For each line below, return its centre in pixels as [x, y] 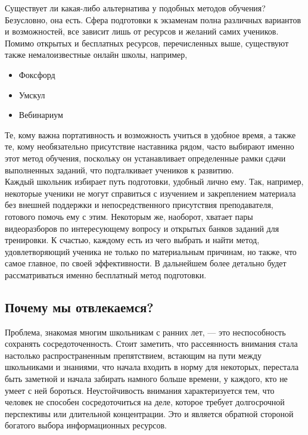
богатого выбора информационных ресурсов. [86, 425]
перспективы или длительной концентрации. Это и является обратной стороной [149, 413]
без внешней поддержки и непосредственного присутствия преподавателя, [139, 205]
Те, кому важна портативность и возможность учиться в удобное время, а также [150, 134]
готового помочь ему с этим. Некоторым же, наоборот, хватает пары [129, 216]
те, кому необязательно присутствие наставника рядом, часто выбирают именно [150, 146]
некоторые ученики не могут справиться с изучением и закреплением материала [150, 193]
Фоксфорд [37, 74]
